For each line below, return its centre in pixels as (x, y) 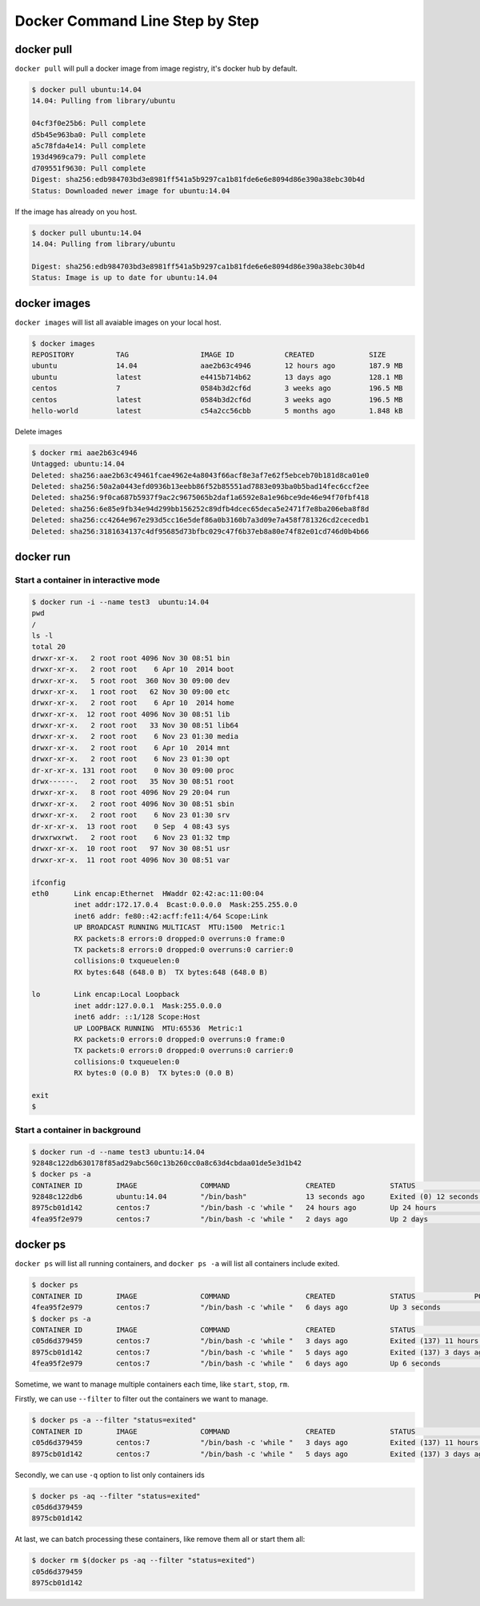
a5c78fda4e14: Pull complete (89, 145)
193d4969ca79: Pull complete (89, 157)
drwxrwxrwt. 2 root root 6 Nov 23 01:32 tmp (131, 837)
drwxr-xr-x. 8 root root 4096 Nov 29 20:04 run (131, 793)
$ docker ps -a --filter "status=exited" (114, 1420)
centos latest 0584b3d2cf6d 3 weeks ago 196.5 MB (217, 399)
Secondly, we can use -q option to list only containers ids (110, 1475)
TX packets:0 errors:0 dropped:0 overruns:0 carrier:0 (183, 1051)
